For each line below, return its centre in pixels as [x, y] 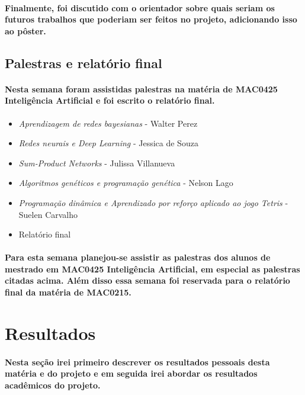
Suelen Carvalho [48, 214]
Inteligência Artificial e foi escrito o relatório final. [110, 100]
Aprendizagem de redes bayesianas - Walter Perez [108, 123]
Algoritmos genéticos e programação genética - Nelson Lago [126, 183]
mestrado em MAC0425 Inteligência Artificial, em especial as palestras [152, 269]
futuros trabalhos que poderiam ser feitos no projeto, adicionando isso [151, 19]
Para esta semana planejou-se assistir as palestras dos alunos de [138, 257]
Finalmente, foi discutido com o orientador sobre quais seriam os [140, 7]
